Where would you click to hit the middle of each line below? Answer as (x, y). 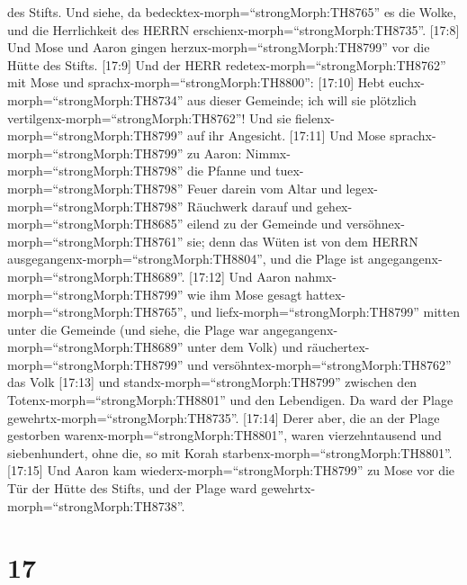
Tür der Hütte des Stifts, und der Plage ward (132, 488)
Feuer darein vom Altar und (265, 188)
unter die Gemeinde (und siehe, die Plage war (133, 329)
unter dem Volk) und (245, 347)
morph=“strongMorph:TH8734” (95, 99)
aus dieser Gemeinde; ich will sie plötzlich (302, 99)
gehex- (334, 206)
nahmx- (315, 276)
